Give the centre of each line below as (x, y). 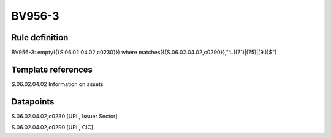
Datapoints (33, 102)
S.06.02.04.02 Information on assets (57, 84)
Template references (52, 69)
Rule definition (40, 38)
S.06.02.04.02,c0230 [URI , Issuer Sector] (64, 116)
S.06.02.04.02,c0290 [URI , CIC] (52, 128)
